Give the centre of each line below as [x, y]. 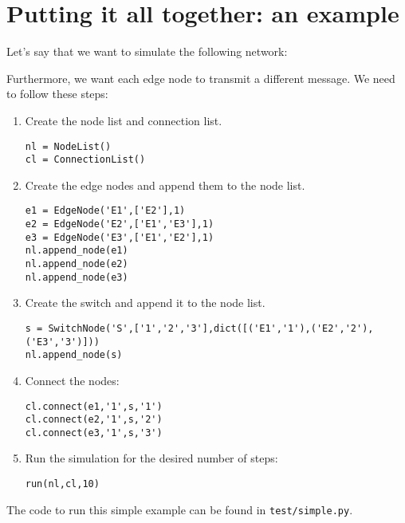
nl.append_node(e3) [77, 277]
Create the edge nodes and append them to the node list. [165, 185]
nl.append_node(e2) [77, 264]
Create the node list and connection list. [124, 120]
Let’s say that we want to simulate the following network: [147, 51]
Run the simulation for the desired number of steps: [151, 458]
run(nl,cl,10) [62, 484]
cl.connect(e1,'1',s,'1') [94, 406]
